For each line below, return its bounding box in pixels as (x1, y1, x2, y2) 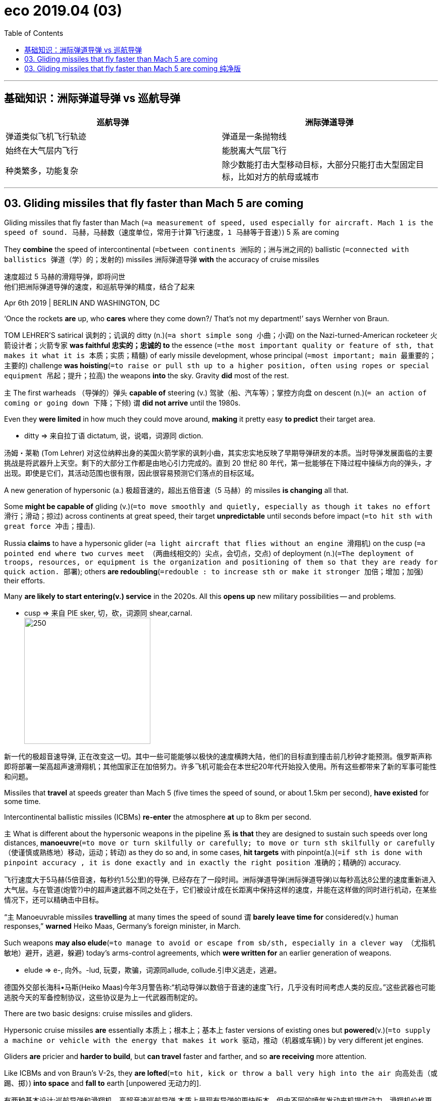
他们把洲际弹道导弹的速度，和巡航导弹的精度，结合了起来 (4, 282, 195, 291)
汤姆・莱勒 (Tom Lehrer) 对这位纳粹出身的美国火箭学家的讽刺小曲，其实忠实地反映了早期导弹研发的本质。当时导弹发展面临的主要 (4, 448, 433, 458)
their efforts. (4, 576, 45, 585)
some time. (4, 797, 41, 806)
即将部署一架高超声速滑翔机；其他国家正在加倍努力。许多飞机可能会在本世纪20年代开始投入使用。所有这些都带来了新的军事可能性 (4, 762, 437, 771)
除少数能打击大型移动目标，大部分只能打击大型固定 (222, 159, 416, 170)
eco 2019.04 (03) (4, 2, 122, 19)
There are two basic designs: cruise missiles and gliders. (4, 1009, 193, 1018)
